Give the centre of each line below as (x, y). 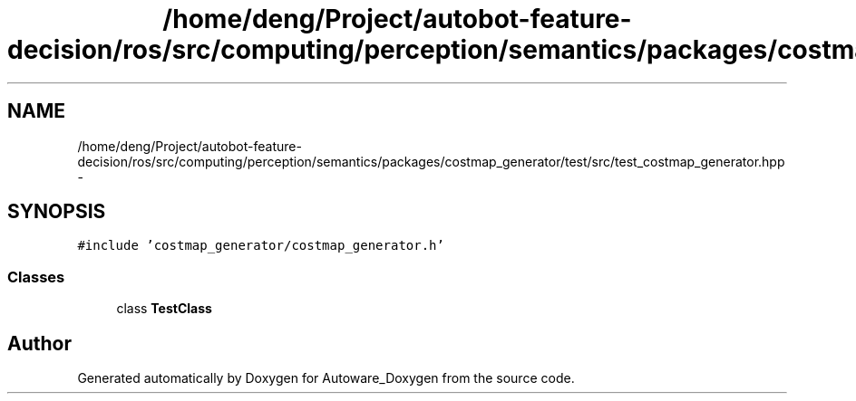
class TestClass (164, 309)
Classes (36, 277)
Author (39, 343)
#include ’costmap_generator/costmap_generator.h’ (261, 246)
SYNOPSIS (57, 212)
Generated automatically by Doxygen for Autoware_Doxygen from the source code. (326, 378)
